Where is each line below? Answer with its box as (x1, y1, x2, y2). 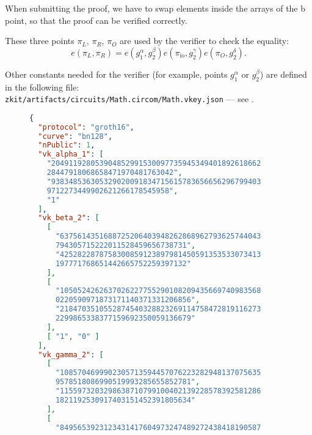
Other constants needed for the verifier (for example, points (5, 67, 228, 80)
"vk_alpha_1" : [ (38, 150, 104, 159)
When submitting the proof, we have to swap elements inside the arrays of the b (5, 2, 306, 14)
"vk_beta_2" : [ (38, 214, 100, 223)
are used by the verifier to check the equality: (120, 34, 289, 47)
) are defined (259, 67, 307, 80)
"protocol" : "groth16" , (38, 122, 134, 132)
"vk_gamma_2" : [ (38, 350, 104, 359)
